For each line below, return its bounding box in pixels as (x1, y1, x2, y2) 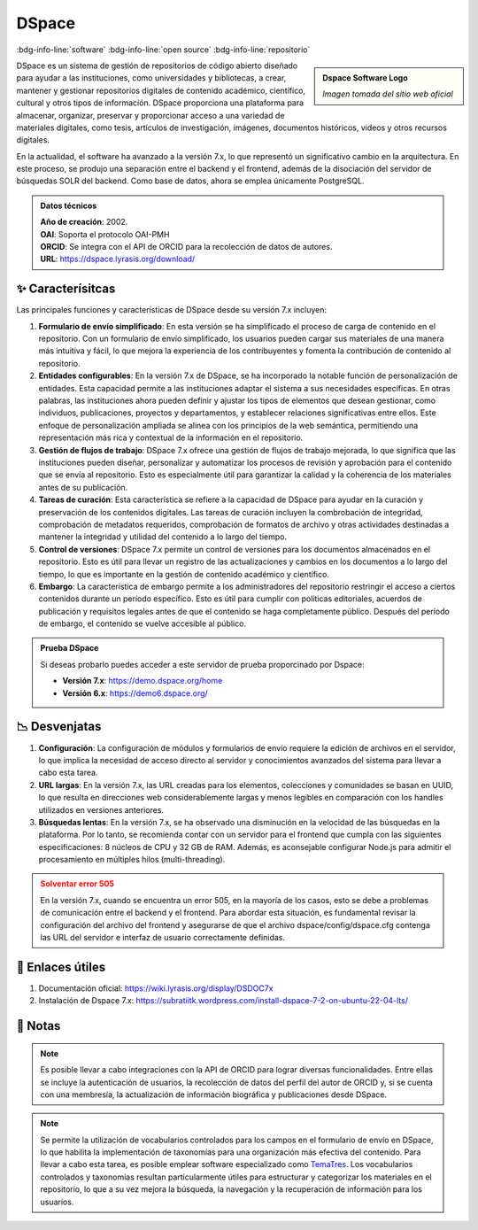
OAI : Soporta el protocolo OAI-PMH (40, 228, 170, 239)
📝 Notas (16, 1018, 61, 1033)
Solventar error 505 (40, 878, 115, 889)
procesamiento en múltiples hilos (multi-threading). (38, 855, 226, 865)
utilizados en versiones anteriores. (38, 804, 164, 815)
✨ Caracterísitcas (16, 282, 116, 297)
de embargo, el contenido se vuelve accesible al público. (38, 618, 247, 629)
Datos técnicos (40, 200, 97, 211)
